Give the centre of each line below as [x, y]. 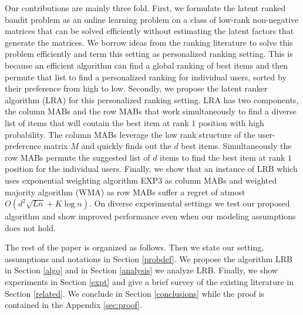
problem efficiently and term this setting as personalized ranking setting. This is [149, 54]
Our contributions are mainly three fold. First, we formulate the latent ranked [145, 8]
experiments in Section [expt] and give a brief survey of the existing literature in [149, 282]
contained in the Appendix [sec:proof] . [73, 305]
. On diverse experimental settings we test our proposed [189, 203]
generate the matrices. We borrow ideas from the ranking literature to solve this [149, 42]
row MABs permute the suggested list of [78, 157]
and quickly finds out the [126, 146]
